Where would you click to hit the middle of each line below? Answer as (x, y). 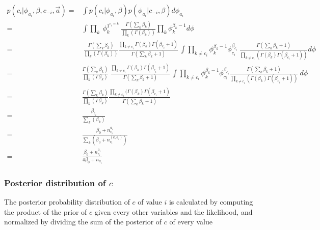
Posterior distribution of (55, 182)
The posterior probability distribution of (67, 202)
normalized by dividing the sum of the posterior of (83, 222)
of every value (191, 222)
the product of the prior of (46, 211)
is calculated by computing (211, 202)
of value (150, 202)
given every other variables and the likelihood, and (174, 211)
